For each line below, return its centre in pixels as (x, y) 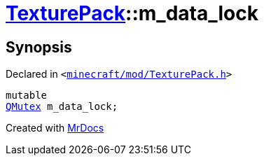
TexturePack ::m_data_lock (132, 13)
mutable (27, 96)
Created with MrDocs (55, 128)
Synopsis (39, 47)
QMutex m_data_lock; (62, 107)
